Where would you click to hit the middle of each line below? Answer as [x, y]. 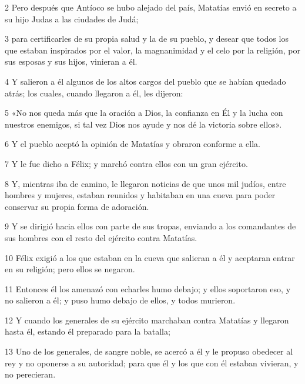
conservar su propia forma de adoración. [77, 206]
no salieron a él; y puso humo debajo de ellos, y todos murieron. [120, 300]
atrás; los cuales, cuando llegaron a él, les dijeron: [94, 93]
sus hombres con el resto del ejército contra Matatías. [101, 237]
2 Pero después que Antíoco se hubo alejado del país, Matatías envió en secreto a [151, 7]
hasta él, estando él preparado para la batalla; [88, 331]
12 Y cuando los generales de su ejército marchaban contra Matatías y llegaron [147, 320]
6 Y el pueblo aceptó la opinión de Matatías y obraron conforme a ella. [133, 144]
